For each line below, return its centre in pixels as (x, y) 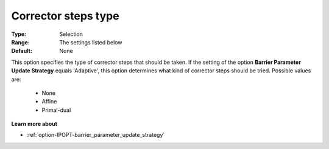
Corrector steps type (65, 16)
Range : (20, 42)
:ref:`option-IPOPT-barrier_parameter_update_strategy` (96, 135)
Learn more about (34, 124)
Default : (22, 51)
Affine (49, 102)
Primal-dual (56, 110)
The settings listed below (91, 42)
